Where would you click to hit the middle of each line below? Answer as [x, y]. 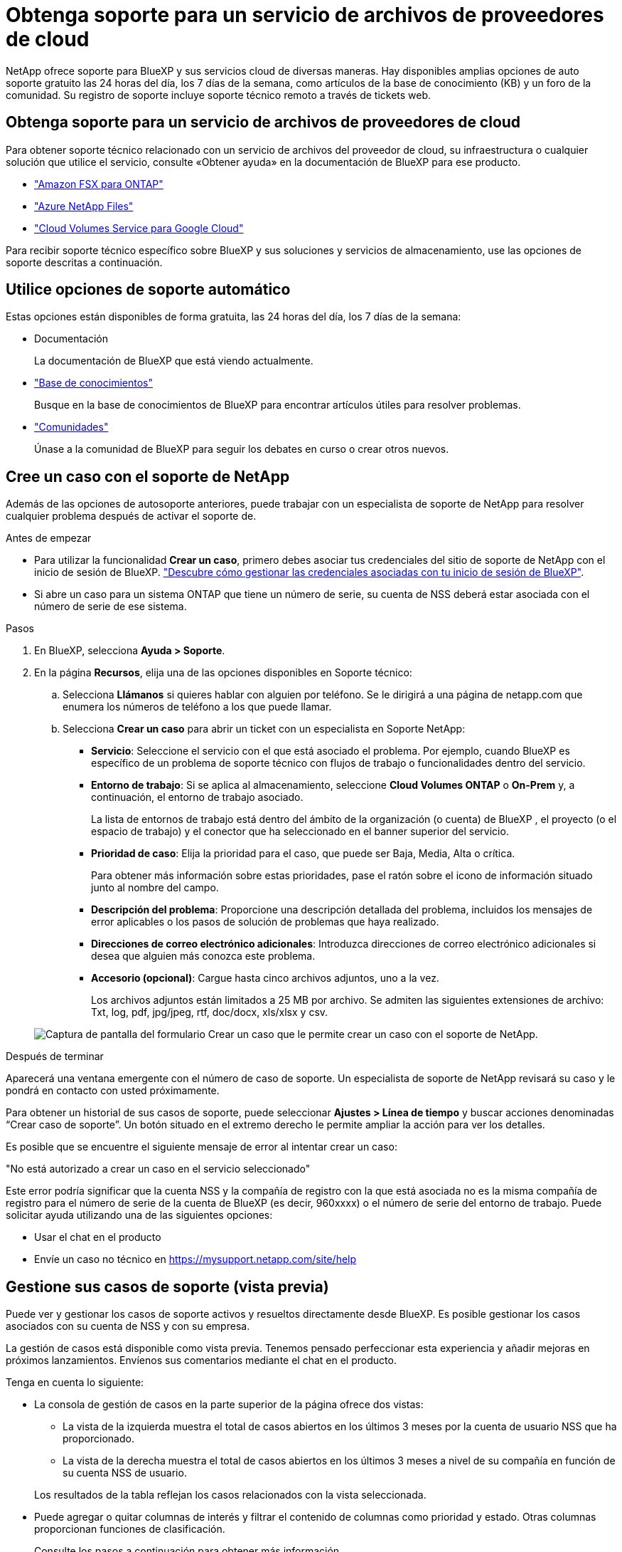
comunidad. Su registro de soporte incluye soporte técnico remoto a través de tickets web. [219, 95]
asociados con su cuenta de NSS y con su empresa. [128, 1326]
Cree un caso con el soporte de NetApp [148, 476]
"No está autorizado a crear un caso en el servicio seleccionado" [158, 1169]
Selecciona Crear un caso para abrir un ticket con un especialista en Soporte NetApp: [264, 729]
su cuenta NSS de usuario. [125, 1473]
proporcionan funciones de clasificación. [130, 1529]
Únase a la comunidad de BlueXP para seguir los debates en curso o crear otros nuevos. [242, 449]
